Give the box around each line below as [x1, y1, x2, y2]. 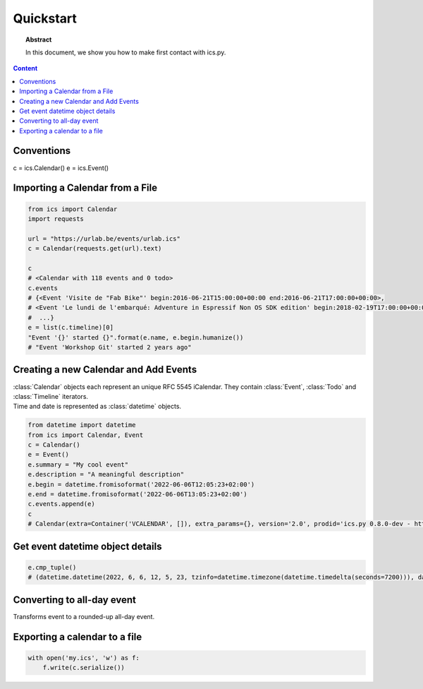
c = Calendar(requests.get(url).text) [27, 244, 162, 253]
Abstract [25, 35, 52, 44]
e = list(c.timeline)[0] [27, 323, 114, 332]
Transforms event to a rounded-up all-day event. [13, 612, 155, 621]
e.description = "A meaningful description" [27, 470, 185, 479]
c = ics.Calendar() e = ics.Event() [13, 163, 109, 172]
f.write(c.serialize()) [42, 664, 125, 672]
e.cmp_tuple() [27, 563, 77, 571]
